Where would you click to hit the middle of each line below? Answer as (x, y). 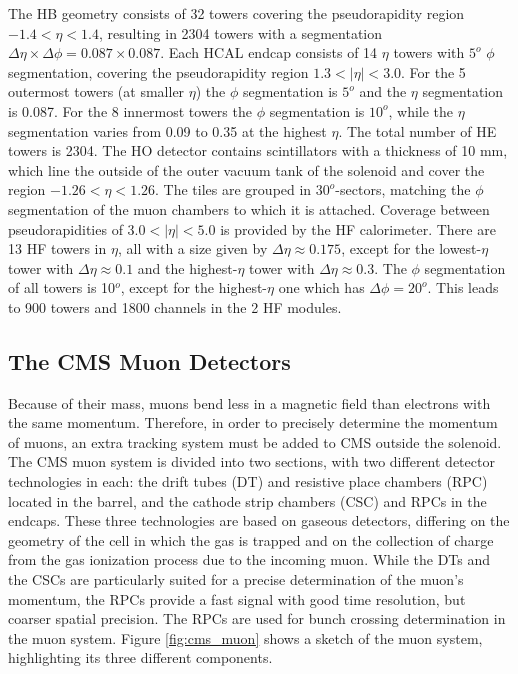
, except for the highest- (193, 287)
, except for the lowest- (411, 248)
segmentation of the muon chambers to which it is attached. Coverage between (249, 208)
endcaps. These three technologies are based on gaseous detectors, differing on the (259, 520)
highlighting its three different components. (140, 657)
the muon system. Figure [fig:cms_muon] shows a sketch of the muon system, (245, 637)
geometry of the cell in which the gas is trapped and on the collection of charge (251, 539)
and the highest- (187, 267)
